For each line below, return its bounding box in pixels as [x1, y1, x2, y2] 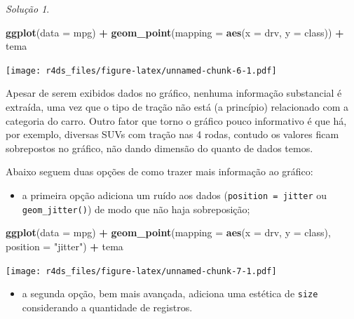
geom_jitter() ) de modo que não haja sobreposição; [22, 201, 250, 216]
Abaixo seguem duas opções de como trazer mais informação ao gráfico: [6, 164, 313, 179]
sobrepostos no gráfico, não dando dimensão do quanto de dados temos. [6, 140, 313, 155]
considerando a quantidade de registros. [22, 299, 193, 314]
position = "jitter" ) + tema [6, 238, 123, 253]
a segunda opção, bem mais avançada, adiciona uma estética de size [22, 286, 318, 301]
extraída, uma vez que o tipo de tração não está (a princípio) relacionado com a [6, 100, 349, 114]
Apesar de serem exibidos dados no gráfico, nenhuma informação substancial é [6, 86, 342, 100]
